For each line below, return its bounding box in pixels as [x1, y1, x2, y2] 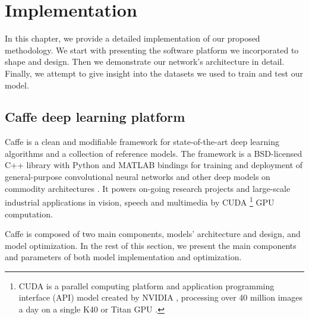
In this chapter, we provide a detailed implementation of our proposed [5, 32, 260, 45]
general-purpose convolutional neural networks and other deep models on [5, 170, 270, 183]
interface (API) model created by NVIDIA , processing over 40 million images [18, 291, 302, 304]
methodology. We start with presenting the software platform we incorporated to [5, 43, 299, 56]
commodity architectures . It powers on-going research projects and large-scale [5, 182, 291, 194]
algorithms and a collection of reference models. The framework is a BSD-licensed [5, 147, 302, 159]
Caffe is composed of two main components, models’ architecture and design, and [5, 228, 301, 240]
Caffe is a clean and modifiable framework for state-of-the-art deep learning [5, 135, 279, 148]
